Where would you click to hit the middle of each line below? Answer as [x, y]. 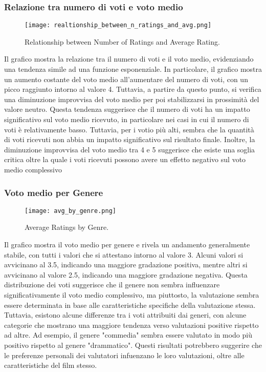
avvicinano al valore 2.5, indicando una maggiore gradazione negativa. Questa [126, 274]
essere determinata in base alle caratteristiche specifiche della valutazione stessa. [130, 305]
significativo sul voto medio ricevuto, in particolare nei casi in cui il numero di [127, 119]
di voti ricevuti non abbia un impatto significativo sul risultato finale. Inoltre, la [130, 139]
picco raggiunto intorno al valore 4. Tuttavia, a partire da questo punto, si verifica [133, 89]
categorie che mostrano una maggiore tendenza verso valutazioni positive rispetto [131, 325]
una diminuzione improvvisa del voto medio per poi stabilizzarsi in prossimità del [132, 99]
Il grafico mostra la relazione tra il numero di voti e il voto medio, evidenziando [129, 59]
